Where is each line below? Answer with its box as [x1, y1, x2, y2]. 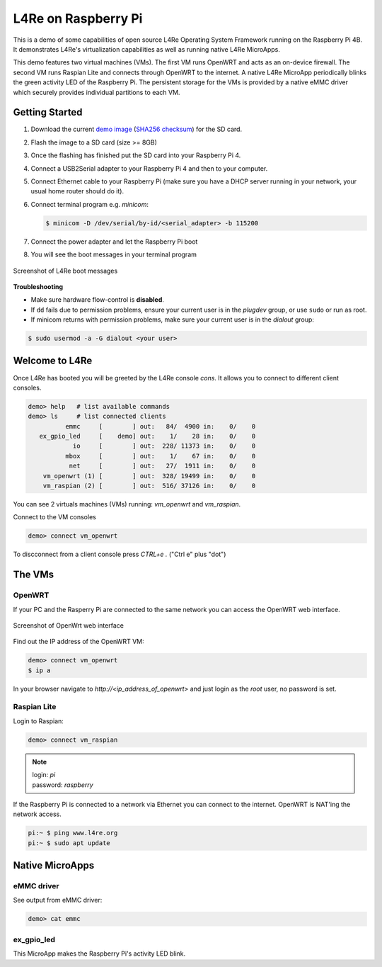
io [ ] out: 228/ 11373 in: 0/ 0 [72, 442, 256, 450]
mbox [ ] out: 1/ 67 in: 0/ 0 [64, 452, 256, 460]
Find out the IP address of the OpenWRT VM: [13, 638, 144, 646]
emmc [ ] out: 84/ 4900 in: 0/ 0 [64, 422, 256, 430]
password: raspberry [32, 780, 93, 789]
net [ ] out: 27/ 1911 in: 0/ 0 [69, 462, 256, 470]
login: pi [32, 771, 56, 779]
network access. [13, 810, 62, 818]
